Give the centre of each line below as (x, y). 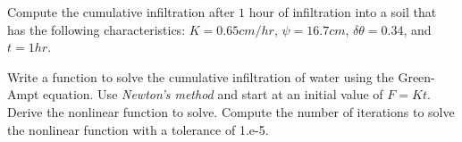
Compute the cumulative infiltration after (121, 12)
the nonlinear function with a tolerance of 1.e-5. (138, 129)
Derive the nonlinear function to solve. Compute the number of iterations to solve (231, 111)
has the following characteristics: (97, 29)
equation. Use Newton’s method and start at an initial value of (213, 94)
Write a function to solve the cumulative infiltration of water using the (201, 76)
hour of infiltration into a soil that (343, 12)
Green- (416, 76)
